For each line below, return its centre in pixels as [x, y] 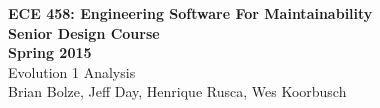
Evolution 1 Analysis [72, 71]
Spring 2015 [50, 52]
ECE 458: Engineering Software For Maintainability [190, 13]
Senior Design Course [84, 32]
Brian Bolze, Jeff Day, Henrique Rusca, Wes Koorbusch [177, 91]
